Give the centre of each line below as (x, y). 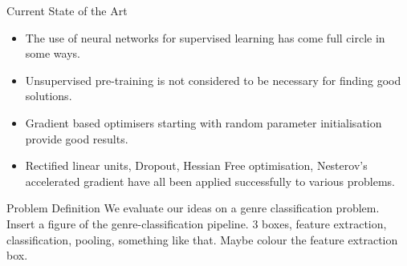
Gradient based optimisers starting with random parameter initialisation (203, 122)
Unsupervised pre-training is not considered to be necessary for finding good (213, 80)
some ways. (53, 53)
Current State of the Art (67, 10)
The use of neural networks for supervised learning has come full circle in (205, 37)
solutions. (49, 96)
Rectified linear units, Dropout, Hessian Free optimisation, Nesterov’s (196, 165)
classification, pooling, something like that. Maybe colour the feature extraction (202, 239)
